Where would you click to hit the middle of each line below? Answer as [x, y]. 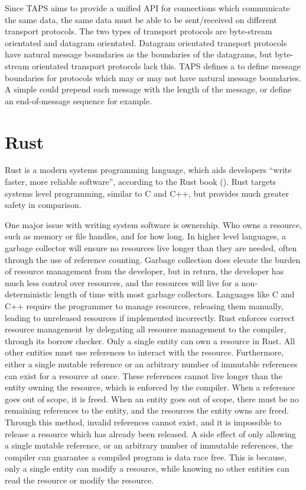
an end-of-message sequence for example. [79, 100]
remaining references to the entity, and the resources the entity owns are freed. [147, 410]
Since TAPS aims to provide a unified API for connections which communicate [147, 8]
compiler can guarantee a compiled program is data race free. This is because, [146, 457]
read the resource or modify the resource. [79, 480]
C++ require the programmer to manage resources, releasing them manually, [144, 306]
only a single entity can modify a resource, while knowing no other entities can [147, 468]
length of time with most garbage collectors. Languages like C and [175, 294]
